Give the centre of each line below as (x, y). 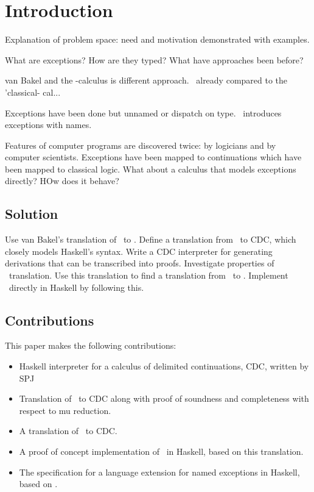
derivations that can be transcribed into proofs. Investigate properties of (140, 263)
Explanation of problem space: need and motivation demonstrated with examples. (157, 39)
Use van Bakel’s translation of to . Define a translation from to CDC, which (151, 239)
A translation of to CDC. (68, 431)
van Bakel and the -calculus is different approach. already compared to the (146, 80)
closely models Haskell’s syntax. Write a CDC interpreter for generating (139, 251)
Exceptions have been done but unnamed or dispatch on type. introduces (143, 112)
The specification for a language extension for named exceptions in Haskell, (159, 472)
